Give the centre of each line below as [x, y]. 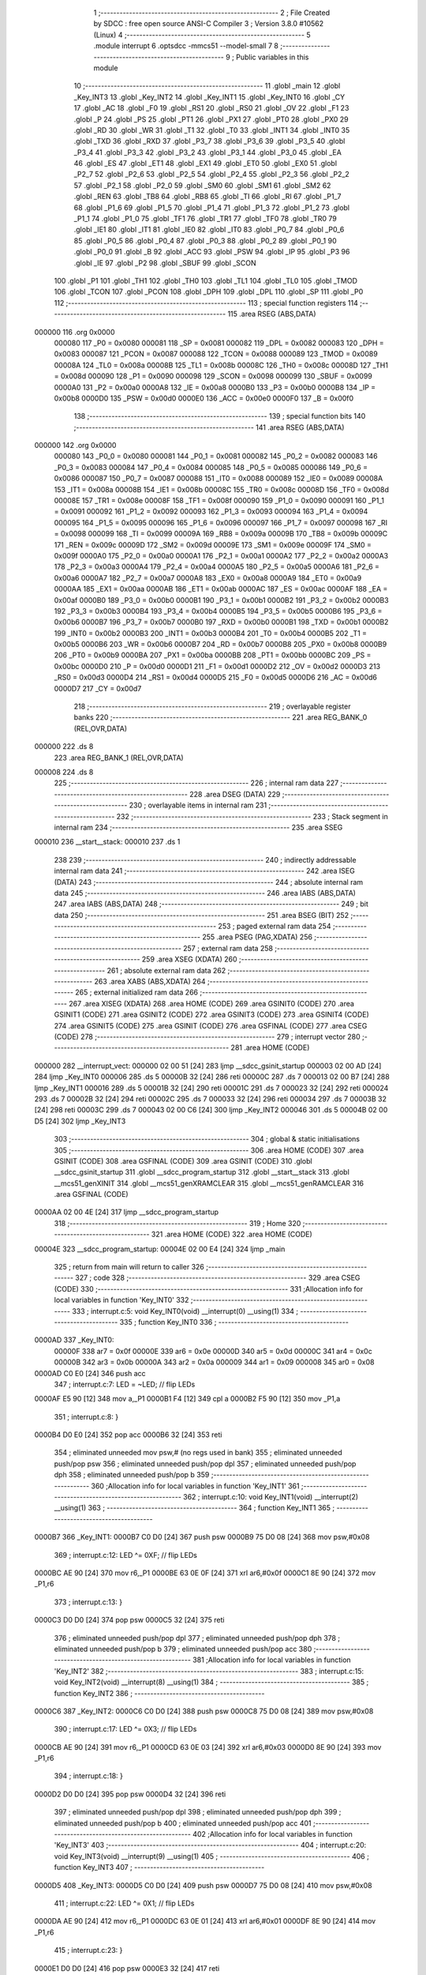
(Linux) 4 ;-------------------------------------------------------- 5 [202, 35]
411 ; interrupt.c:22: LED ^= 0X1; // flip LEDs [124, 1903]
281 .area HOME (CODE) [270, 1048]
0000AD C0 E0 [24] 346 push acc [90, 1373]
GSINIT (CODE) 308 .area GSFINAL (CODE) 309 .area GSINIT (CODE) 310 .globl [183, 1161]
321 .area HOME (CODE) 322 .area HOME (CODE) [232, 1234]
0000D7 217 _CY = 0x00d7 [98, 688]
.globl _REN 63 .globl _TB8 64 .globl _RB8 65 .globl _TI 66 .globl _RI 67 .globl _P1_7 [207, 197]
